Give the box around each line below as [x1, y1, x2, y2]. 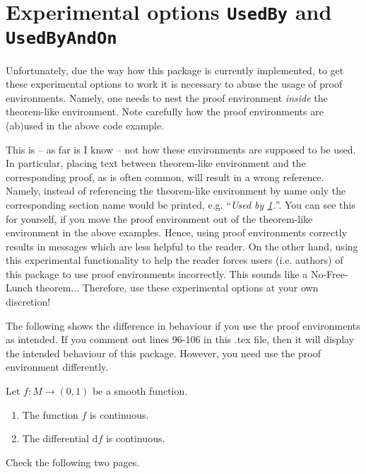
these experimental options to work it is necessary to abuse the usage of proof [6, 76, 343, 91]
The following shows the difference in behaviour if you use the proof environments [6, 318, 360, 333]
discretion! [6, 294, 51, 309]
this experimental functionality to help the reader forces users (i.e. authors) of [6, 253, 343, 267]
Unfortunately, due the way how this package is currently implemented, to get [6, 62, 344, 77]
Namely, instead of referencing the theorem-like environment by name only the [6, 183, 346, 198]
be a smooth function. [92, 383, 188, 398]
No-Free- [310, 266, 348, 281]
